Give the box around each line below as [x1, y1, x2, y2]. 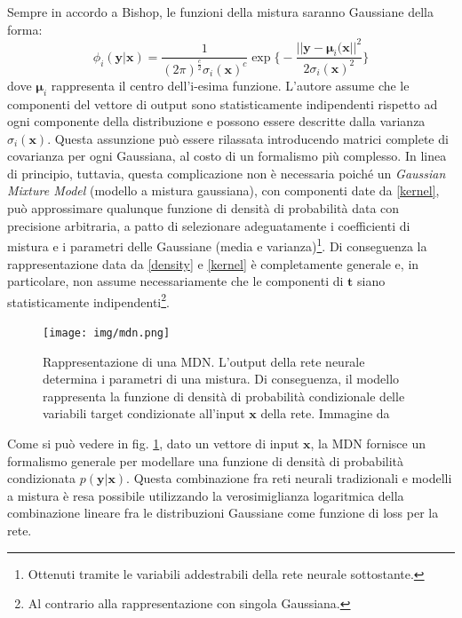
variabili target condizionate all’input [43, 404, 245, 423]
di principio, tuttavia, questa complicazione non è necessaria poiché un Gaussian [7, 163, 446, 182]
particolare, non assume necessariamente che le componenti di [7, 272, 344, 290]
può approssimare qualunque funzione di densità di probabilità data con [7, 199, 400, 218]
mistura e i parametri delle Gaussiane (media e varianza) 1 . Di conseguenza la [7, 234, 427, 255]
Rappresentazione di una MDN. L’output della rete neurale [43, 352, 365, 370]
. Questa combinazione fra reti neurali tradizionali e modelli [126, 469, 452, 487]
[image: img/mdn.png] [43, 326, 171, 339]
